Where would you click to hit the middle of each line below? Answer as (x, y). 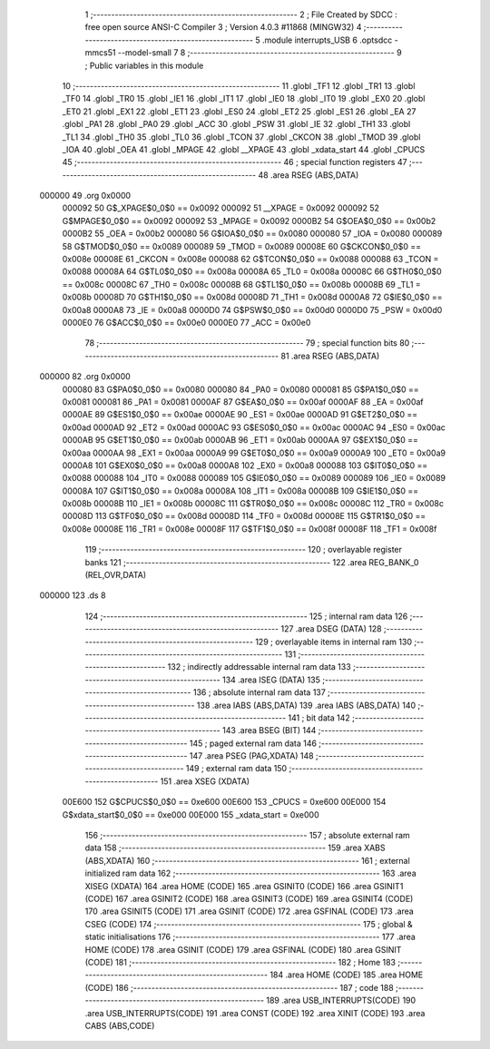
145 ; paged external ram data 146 (253, 743)
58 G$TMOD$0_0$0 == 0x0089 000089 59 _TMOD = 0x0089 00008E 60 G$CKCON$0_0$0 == (242, 246)
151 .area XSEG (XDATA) (205, 781)
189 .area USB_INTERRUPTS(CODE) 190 (341, 1000)
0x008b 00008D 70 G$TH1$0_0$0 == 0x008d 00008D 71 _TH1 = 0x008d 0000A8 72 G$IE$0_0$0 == (252, 297)
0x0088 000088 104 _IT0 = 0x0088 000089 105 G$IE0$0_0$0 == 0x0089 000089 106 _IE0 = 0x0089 (254, 478)
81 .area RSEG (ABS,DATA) (330, 356)
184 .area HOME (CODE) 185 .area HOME (346, 975)
